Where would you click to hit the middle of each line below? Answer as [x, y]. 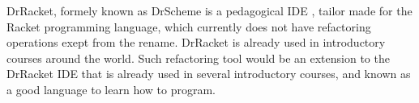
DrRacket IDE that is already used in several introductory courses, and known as [209, 74]
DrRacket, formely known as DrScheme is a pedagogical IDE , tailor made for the [209, 10]
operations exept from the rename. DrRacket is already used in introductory [196, 42]
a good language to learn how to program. [111, 89]
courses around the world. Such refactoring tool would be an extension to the [198, 58]
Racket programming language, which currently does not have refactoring [189, 26]
